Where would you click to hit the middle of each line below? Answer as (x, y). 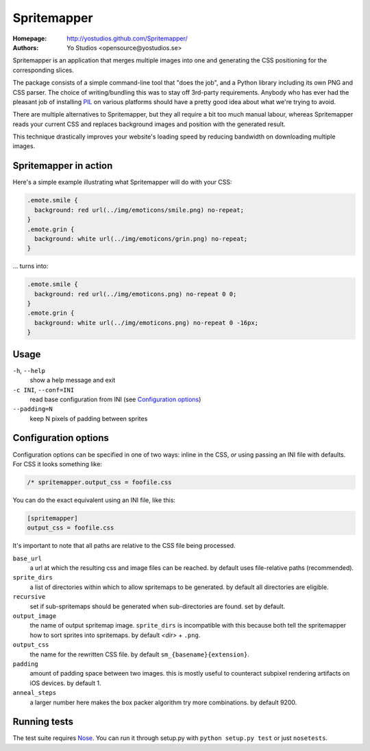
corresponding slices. (44, 70)
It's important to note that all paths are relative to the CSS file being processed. (124, 546)
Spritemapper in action (63, 166)
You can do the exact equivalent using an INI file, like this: (94, 500)
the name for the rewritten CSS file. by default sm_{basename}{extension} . (140, 654)
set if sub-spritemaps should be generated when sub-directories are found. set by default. (158, 606)
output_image (35, 616)
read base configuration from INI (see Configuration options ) (115, 399)
